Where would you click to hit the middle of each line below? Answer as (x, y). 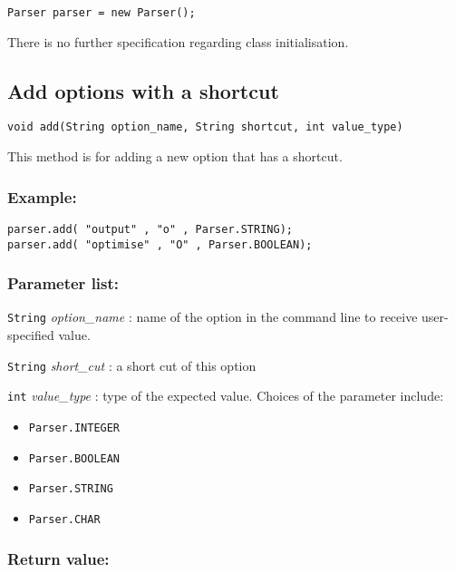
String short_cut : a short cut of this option (132, 365)
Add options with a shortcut (143, 90)
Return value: (58, 558)
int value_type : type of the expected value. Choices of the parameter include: (226, 396)
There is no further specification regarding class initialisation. (178, 41)
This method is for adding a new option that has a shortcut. (175, 156)
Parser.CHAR (64, 519)
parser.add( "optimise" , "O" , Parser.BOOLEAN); (160, 244)
